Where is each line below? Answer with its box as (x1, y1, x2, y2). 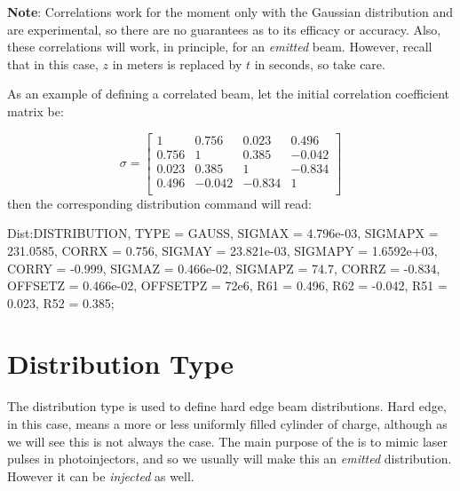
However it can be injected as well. (7, 466, 194, 485)
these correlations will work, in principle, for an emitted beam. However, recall (7, 37, 432, 56)
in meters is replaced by (112, 54, 242, 73)
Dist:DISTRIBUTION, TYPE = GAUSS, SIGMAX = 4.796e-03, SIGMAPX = (7, 224, 439, 242)
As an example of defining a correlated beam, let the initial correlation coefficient (7, 84, 449, 103)
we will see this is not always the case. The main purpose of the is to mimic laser (7, 432, 448, 450)
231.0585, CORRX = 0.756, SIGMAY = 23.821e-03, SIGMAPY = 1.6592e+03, (7, 241, 438, 259)
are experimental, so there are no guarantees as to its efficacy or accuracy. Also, (7, 20, 441, 38)
